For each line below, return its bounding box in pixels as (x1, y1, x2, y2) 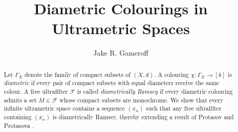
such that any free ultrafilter (146, 104, 222, 113)
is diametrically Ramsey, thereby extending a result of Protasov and (52, 112, 234, 121)
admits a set (4, 95, 37, 104)
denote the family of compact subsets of (24, 70, 131, 78)
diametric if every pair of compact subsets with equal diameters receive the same (4, 78, 219, 87)
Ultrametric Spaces (52, 18, 190, 39)
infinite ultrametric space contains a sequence (4, 104, 125, 113)
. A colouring (154, 70, 189, 78)
